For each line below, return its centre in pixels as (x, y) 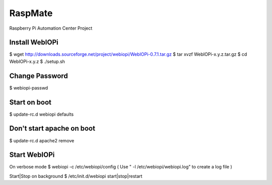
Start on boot (30, 102)
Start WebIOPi (32, 155)
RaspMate (31, 13)
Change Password (39, 76)
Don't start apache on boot (52, 128)
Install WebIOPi (34, 42)
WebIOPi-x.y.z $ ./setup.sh (37, 61)
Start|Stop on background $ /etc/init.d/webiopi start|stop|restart (76, 176)
